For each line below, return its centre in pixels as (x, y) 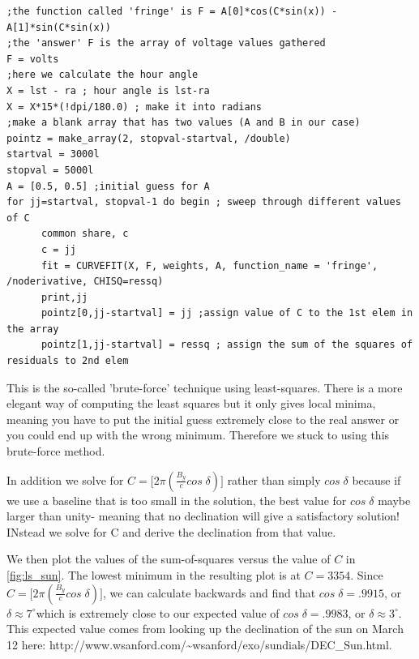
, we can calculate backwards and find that (209, 592)
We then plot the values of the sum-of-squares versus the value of (169, 559)
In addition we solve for (65, 479)
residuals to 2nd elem (68, 361)
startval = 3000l (53, 154)
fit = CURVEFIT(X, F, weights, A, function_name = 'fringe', (209, 265)
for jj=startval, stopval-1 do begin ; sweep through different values (204, 202)
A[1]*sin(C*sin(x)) (59, 27)
